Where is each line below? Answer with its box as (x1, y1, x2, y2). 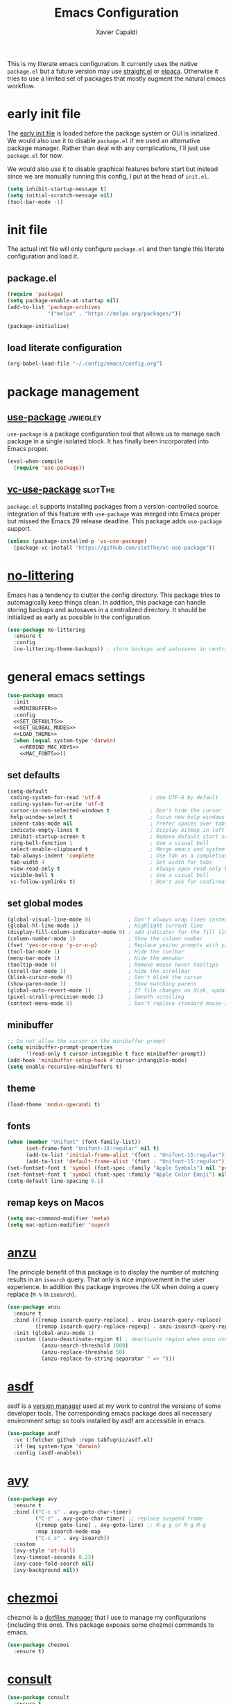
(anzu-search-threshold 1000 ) (41, 1343, 129, 1350)
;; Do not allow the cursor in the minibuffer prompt (7, 1038, 166, 1044)
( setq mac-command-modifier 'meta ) (7, 1215, 110, 1222)
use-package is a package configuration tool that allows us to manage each (7, 429, 221, 439)
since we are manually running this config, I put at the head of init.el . (7, 172, 209, 180)
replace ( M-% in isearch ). (7, 1291, 76, 1299)
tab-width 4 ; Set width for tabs (10, 859, 213, 866)
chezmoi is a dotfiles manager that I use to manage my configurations (7, 1613, 207, 1621)
